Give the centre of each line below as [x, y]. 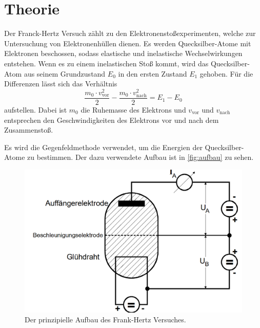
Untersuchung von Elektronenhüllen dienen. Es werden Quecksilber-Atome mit [128, 43]
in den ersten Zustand [153, 73]
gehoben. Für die [226, 73]
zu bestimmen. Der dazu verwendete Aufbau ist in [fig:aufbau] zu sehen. [141, 157]
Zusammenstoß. [29, 130]
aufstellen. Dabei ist [36, 109]
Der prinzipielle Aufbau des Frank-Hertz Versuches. [105, 320]
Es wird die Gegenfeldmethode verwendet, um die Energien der [103, 147]
